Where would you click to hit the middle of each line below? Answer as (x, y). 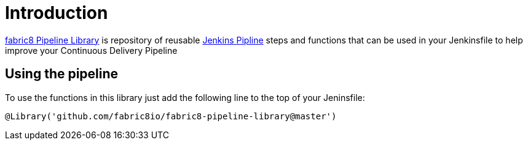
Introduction (57, 13)
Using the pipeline (62, 74)
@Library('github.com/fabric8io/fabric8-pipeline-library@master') (171, 116)
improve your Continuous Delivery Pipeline (91, 50)
